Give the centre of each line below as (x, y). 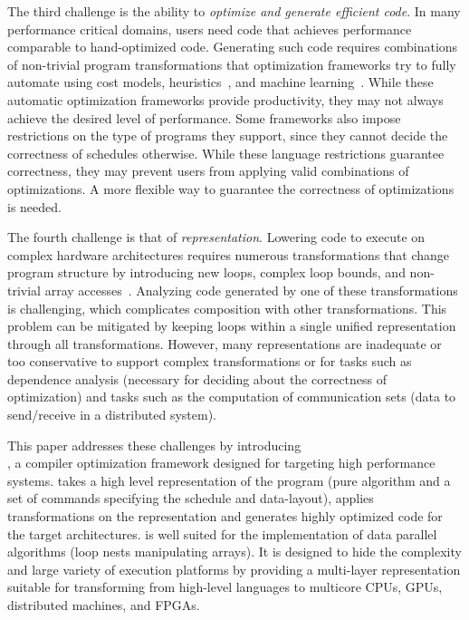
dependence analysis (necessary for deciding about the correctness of (197, 378)
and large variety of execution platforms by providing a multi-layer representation (234, 569)
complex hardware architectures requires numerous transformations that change (229, 254)
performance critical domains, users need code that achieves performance (210, 29)
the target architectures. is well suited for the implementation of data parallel (222, 533)
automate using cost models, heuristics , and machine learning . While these (220, 82)
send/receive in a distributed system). (112, 415)
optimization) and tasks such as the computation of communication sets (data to (232, 397)
